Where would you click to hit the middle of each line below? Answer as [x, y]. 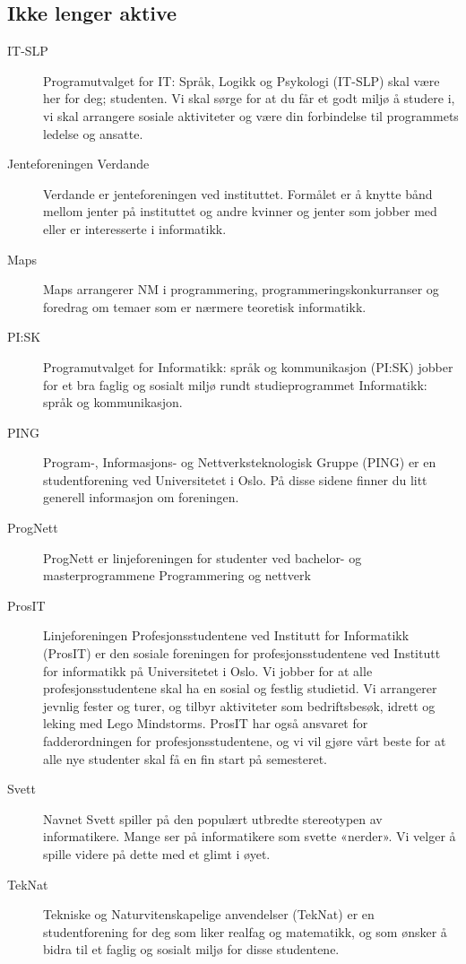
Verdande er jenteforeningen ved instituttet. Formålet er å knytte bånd [238, 193]
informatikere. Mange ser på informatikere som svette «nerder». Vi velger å [250, 836]
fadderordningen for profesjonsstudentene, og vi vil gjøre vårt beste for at [245, 741]
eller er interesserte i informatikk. [135, 228]
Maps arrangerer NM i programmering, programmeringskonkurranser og [241, 289]
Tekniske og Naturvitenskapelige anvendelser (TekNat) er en [209, 914]
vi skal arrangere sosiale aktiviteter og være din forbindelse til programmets [251, 115]
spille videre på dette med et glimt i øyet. [157, 853]
